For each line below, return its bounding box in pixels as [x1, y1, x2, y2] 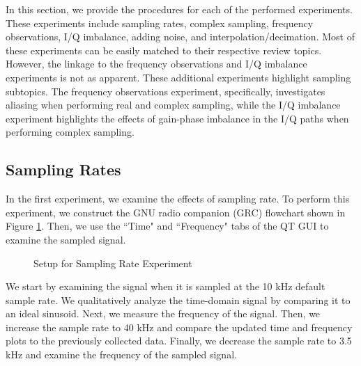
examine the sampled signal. [6, 232, 126, 246]
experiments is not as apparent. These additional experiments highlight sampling [6, 70, 351, 84]
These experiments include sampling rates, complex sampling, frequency [6, 15, 314, 30]
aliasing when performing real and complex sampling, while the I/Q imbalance [6, 97, 341, 112]
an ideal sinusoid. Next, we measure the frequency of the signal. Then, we [6, 306, 321, 321]
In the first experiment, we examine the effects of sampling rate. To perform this [6, 191, 350, 206]
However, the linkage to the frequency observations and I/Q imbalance [6, 56, 307, 71]
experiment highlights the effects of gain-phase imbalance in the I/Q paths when [6, 111, 349, 125]
